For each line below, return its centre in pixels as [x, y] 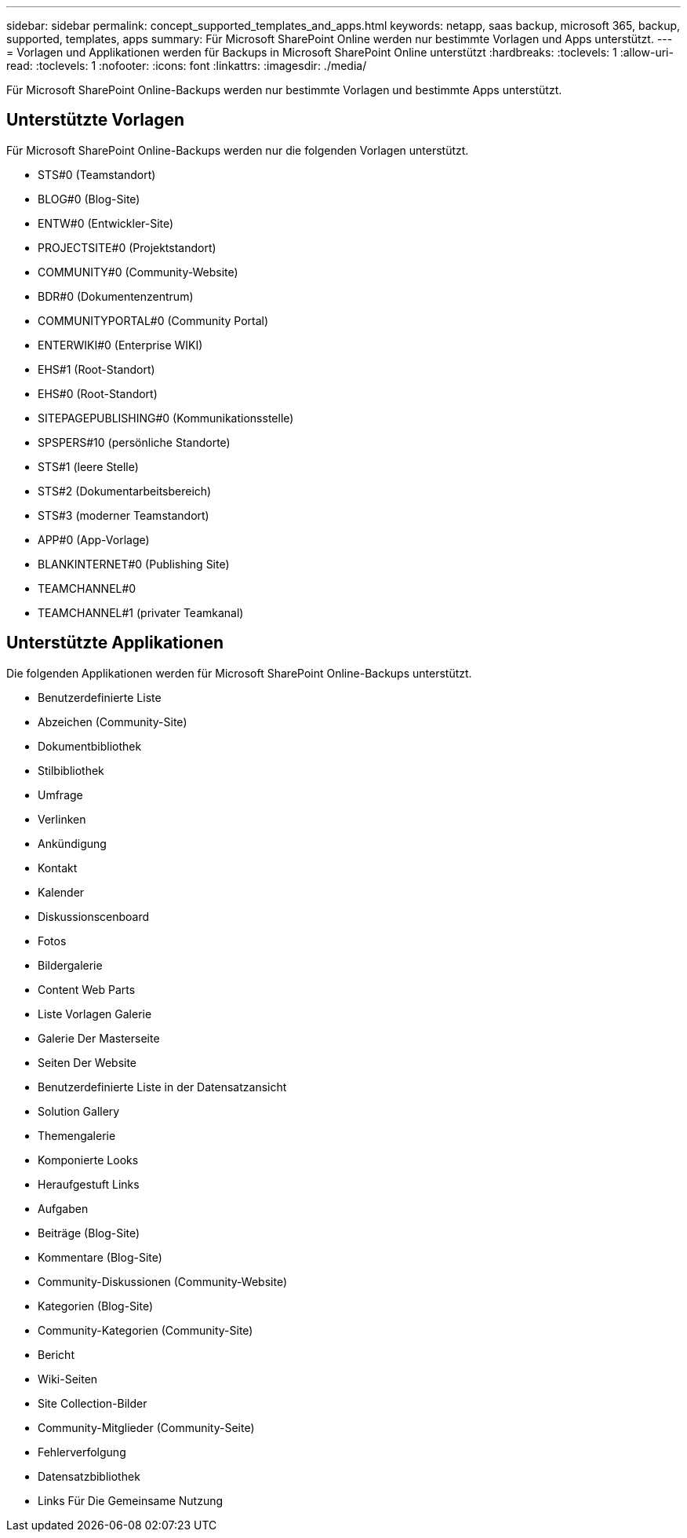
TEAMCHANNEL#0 [87, 588]
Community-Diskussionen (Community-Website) [162, 1281]
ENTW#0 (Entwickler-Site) [106, 223]
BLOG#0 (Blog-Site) [89, 199]
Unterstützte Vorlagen [96, 120]
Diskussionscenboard [94, 916]
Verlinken [62, 819]
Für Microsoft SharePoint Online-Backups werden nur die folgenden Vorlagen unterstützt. [238, 150]
